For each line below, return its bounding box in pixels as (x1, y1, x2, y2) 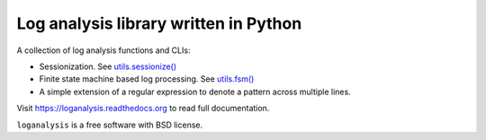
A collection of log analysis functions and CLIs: (16, 45, 191, 56)
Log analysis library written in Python (16, 13, 302, 33)
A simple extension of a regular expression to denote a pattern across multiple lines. (39, 86, 351, 97)
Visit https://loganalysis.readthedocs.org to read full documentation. (16, 103, 270, 114)
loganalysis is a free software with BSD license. (16, 119, 203, 130)
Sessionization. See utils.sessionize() (39, 61, 177, 72)
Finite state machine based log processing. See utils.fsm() (39, 74, 255, 84)
